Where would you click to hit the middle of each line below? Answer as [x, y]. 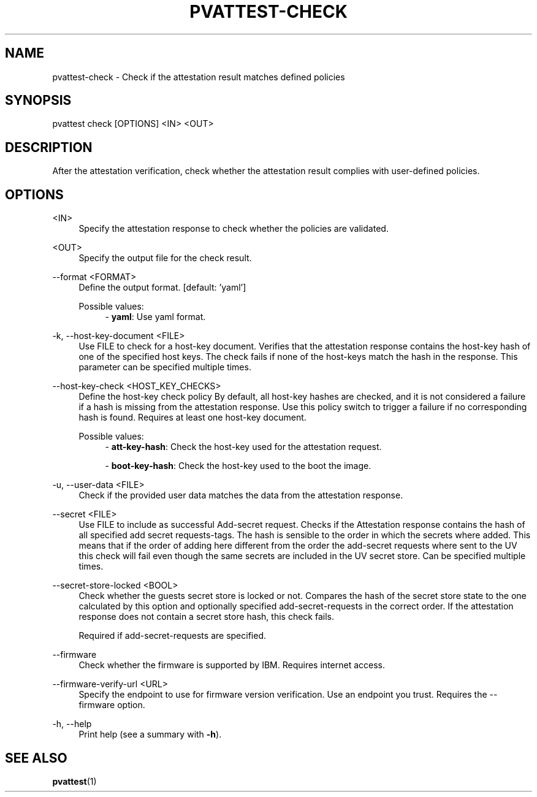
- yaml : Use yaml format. [155, 317]
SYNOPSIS [38, 101]
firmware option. [112, 705]
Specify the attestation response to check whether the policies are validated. [234, 229]
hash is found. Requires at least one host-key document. [192, 418]
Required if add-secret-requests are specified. [172, 636]
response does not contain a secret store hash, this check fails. [206, 617]
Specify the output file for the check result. [165, 258]
